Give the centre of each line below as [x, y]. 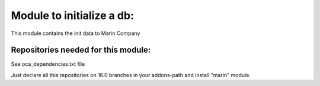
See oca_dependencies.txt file [48, 64]
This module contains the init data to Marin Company [76, 33]
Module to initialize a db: [73, 15]
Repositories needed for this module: [81, 50]
